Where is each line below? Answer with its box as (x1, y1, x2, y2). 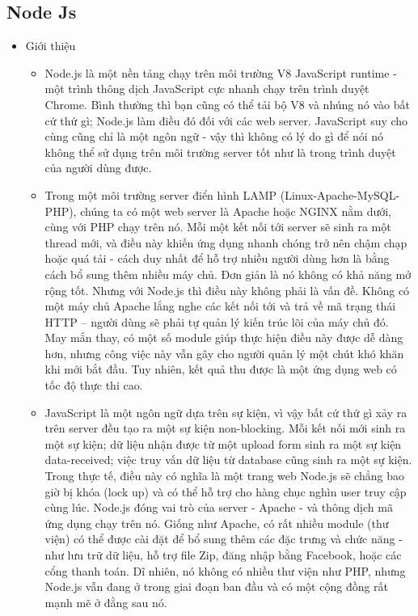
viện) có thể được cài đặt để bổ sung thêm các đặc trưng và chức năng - (44, 530, 403, 547)
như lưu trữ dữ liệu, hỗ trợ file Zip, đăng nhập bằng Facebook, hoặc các (44, 546, 402, 563)
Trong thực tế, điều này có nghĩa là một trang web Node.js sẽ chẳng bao (44, 467, 404, 484)
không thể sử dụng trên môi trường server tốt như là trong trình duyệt (44, 143, 396, 160)
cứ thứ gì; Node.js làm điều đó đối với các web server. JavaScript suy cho (44, 112, 408, 129)
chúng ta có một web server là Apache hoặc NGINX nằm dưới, (80, 202, 391, 219)
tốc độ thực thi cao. (44, 377, 143, 394)
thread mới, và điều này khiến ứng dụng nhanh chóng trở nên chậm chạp (44, 234, 407, 251)
